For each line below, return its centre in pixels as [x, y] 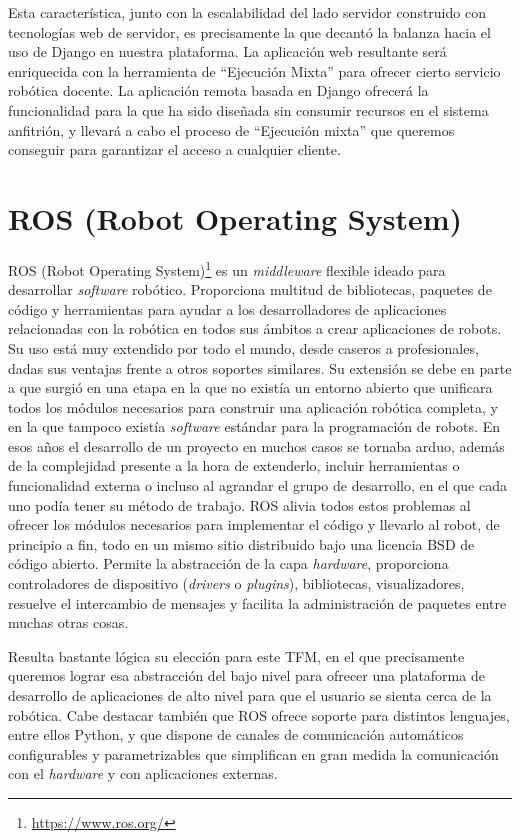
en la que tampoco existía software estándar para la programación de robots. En [254, 426]
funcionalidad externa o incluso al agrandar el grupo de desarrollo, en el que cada [257, 485]
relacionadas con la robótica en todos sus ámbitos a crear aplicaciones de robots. [255, 328]
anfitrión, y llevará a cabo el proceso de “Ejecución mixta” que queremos [231, 129]
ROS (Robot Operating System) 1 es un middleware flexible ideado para [227, 268]
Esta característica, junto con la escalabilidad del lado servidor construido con [247, 12]
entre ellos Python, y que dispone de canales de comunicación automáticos [236, 734]
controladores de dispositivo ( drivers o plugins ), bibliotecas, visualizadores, [236, 583]
